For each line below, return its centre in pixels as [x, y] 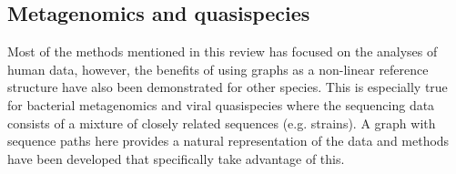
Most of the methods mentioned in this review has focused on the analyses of [223, 51]
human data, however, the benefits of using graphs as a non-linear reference [218, 69]
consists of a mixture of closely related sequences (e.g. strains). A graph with [222, 123]
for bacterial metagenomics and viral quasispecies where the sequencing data [221, 104]
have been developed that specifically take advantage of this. [176, 158]
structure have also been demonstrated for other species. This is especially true [228, 87]
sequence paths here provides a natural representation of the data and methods [228, 141]
